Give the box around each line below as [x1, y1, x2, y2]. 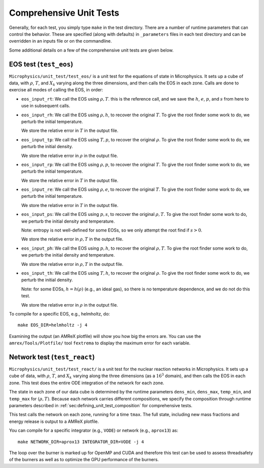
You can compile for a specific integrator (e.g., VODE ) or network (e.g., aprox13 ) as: [9, 427, 178, 434]
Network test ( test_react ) [9, 353, 95, 361]
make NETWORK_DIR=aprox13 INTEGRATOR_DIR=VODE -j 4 [18, 439, 144, 444]
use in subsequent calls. [21, 103, 70, 109]
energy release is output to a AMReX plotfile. [9, 418, 99, 424]
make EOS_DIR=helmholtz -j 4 [18, 322, 88, 328]
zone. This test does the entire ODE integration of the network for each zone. [9, 380, 165, 386]
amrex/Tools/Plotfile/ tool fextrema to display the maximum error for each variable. [9, 340, 191, 346]
